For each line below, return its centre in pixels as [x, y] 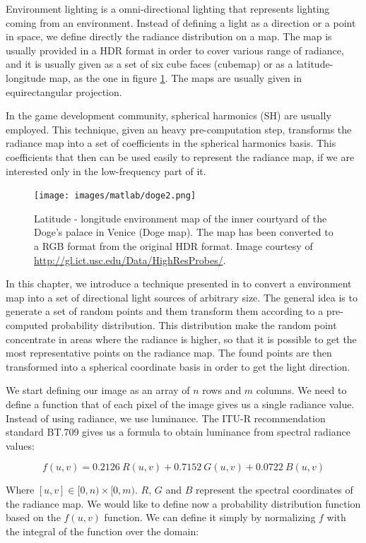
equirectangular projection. [64, 91]
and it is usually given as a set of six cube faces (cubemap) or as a [149, 64]
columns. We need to [301, 390]
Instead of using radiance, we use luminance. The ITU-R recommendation [166, 418]
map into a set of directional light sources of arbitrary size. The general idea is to [182, 297]
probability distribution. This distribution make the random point [194, 324]
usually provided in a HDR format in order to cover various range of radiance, [175, 50]
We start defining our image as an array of [98, 390]
